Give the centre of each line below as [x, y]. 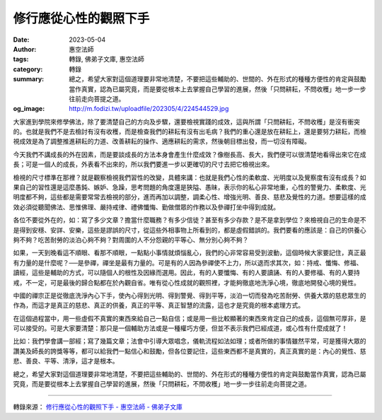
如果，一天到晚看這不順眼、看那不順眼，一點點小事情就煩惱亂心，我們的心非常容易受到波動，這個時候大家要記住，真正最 [190, 253]
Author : [25, 49]
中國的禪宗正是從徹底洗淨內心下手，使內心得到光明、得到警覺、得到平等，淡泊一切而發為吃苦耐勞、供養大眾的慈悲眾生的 [190, 295]
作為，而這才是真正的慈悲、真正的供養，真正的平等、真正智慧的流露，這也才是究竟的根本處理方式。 [158, 305]
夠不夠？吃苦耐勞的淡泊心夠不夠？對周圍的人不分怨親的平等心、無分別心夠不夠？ [131, 240]
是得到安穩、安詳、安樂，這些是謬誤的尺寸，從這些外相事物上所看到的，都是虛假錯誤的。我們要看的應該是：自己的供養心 [190, 230]
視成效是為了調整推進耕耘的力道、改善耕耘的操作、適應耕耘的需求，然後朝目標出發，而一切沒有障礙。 [162, 141]
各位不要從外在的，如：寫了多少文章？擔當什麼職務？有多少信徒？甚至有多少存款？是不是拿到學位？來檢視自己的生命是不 [190, 220]
